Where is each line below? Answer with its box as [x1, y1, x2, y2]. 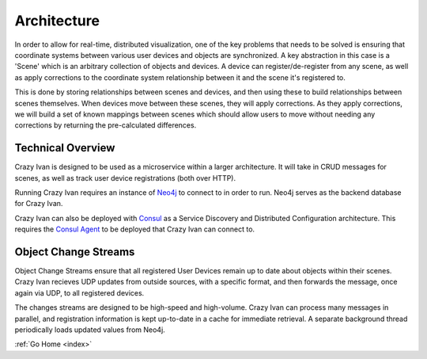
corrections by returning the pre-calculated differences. [14, 120, 197, 130]
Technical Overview [14, 141, 115, 155]
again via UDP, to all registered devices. [14, 288, 145, 297]
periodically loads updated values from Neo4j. [14, 325, 165, 334]
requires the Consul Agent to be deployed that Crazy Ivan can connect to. [14, 224, 255, 234]
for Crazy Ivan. [14, 199, 63, 208]
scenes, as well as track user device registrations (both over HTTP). [14, 173, 236, 182]
